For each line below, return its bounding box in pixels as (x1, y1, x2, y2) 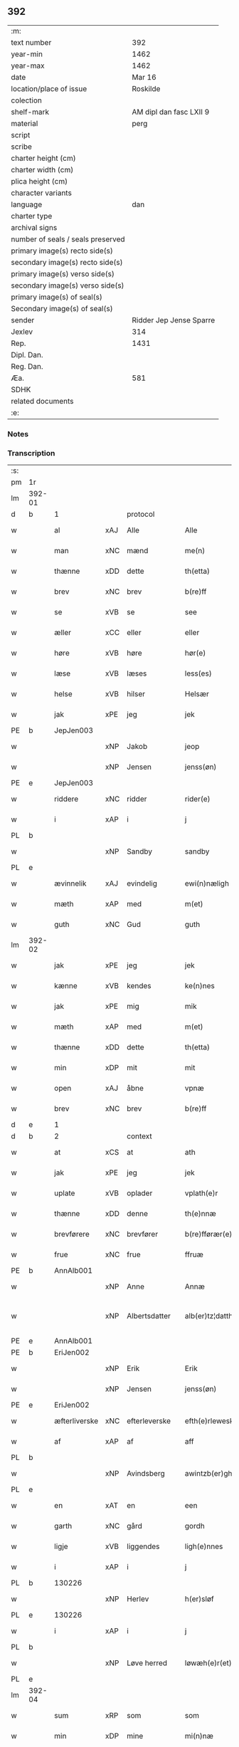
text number (11, 37, 52, 47)
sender (11, 315, 35, 325)
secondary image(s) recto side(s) (11, 257, 123, 267)
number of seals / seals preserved (11, 234, 126, 244)
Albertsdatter (127, 1311, 171, 1321)
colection (11, 95, 43, 105)
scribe (11, 142, 32, 152)
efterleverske (127, 1416, 171, 1426)
